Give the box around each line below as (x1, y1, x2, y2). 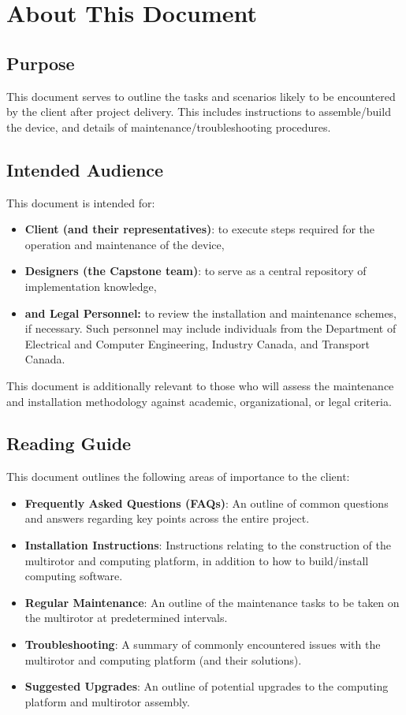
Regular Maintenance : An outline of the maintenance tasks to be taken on (24, 594, 400, 610)
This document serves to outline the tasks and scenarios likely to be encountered (6, 88, 396, 104)
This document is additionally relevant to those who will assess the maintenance (6, 377, 394, 393)
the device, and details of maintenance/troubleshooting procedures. (6, 118, 331, 135)
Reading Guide (6, 431, 132, 456)
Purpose (6, 50, 75, 75)
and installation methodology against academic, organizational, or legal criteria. (6, 393, 392, 409)
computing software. (24, 568, 123, 584)
